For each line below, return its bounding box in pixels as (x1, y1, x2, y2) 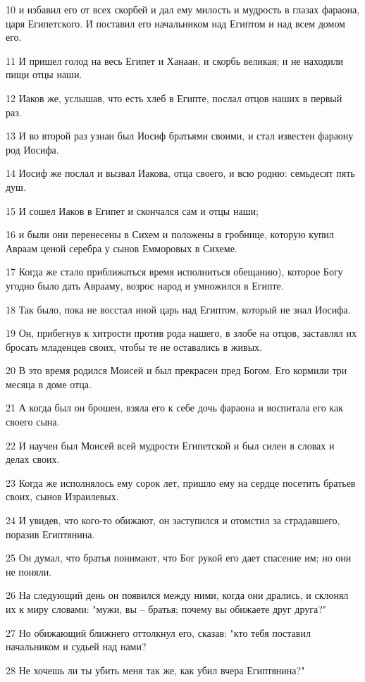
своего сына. (6, 414, 60, 429)
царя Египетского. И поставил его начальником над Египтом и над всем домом (6, 15, 345, 30)
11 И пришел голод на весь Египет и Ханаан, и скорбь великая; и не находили (6, 53, 344, 68)
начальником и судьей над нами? (6, 639, 147, 654)
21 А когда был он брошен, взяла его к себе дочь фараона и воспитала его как (6, 400, 343, 415)
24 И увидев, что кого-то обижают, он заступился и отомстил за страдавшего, (6, 513, 340, 528)
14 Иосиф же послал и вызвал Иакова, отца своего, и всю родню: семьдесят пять (6, 166, 355, 180)
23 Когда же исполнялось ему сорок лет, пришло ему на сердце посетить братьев (6, 475, 356, 490)
